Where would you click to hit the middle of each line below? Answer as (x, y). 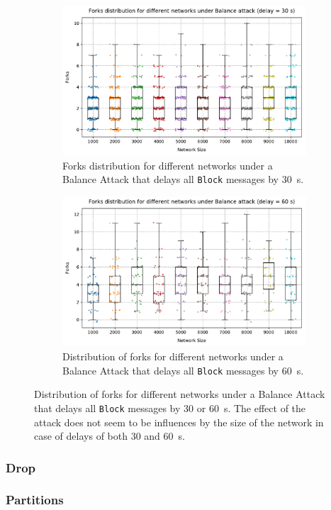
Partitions (35, 500)
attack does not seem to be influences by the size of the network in (179, 422)
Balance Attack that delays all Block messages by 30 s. (183, 179)
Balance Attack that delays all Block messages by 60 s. (183, 370)
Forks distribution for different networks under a (168, 165)
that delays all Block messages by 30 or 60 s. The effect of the (170, 408)
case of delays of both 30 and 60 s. (110, 436)
